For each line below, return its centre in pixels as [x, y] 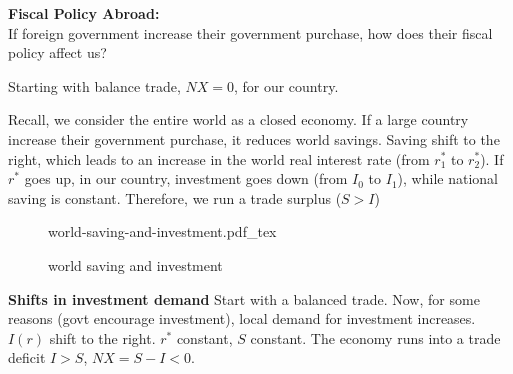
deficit [27, 357]
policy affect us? [57, 52]
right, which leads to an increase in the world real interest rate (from [219, 158]
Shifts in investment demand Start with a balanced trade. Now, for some [244, 298]
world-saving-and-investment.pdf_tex [162, 231]
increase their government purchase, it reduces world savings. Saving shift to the [254, 138]
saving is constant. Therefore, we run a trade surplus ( [175, 197]
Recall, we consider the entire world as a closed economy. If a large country [238, 119]
